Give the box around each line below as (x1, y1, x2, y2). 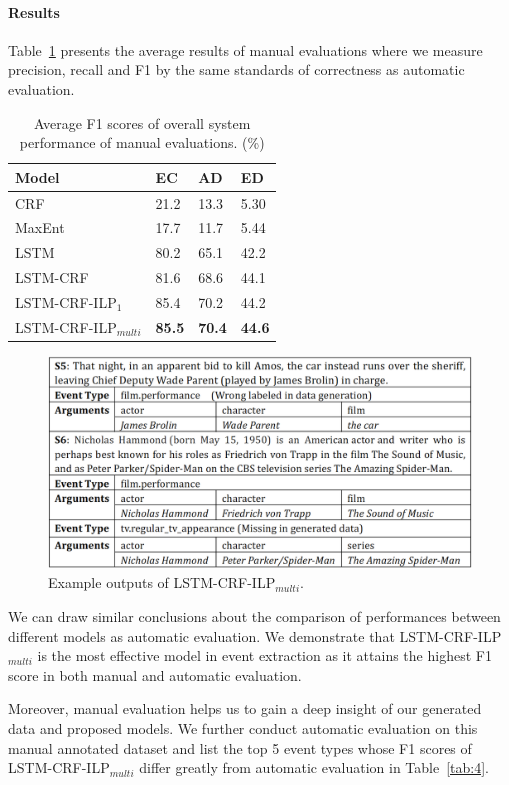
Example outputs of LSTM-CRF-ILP (48, 572, 276, 593)
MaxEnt (15, 217, 65, 238)
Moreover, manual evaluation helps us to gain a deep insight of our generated (8, 698, 482, 719)
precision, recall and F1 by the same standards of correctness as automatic (8, 59, 465, 80)
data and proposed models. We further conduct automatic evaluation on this (8, 717, 478, 738)
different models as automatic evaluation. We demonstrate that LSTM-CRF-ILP (8, 625, 502, 646)
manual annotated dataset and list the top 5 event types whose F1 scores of (8, 737, 472, 758)
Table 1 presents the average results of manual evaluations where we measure (8, 39, 483, 60)
